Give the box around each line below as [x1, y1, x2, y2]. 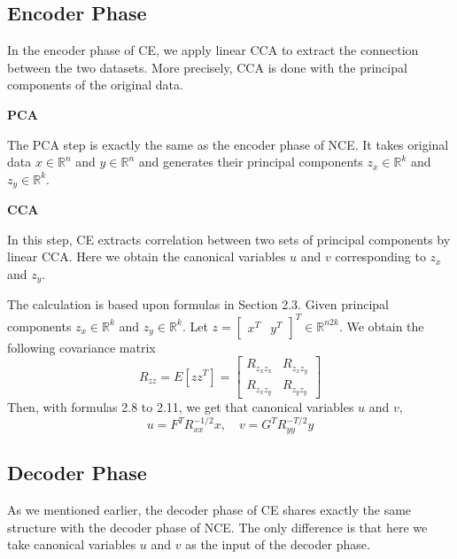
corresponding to [335, 247, 426, 266]
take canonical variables [7, 535, 136, 554]
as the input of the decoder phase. [185, 535, 370, 554]
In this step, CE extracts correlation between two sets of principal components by [7, 229, 451, 248]
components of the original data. [7, 75, 183, 94]
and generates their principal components [138, 152, 363, 171]
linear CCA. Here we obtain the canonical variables [7, 247, 286, 266]
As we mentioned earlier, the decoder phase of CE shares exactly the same [7, 500, 412, 518]
